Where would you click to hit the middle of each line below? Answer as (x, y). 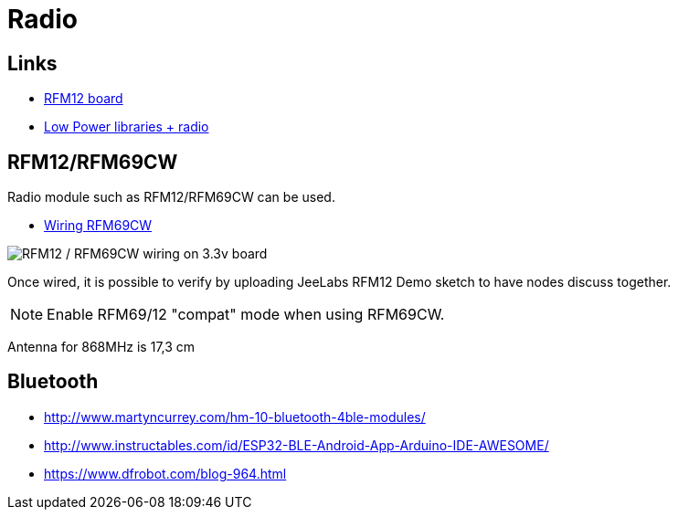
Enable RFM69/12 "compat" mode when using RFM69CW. (246, 315)
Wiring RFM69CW (98, 226)
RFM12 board (84, 99)
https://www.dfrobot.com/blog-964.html (165, 473)
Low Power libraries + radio (127, 127)
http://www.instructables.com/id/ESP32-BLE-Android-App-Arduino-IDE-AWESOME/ (297, 445)
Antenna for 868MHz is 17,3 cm (101, 347)
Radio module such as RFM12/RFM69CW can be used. (171, 197)
